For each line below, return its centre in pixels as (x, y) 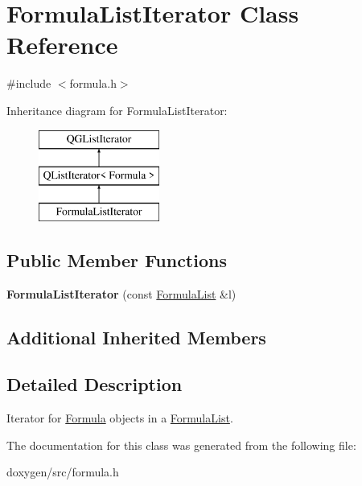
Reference (62, 45)
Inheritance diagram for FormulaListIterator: (117, 110)
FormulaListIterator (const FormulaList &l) (121, 293)
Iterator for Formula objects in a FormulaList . (120, 418)
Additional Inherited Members (136, 337)
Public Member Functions (117, 259)
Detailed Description (95, 384)
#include (29, 83)
